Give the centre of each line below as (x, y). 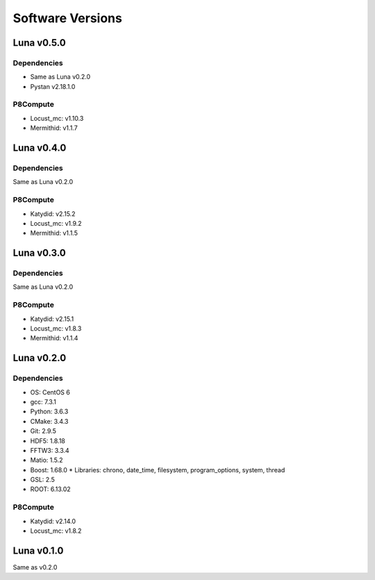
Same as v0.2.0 (35, 567)
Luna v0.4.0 (40, 148)
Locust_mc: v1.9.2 (56, 223)
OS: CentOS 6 (50, 392)
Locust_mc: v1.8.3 (56, 329)
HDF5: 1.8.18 (48, 440)
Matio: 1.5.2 (47, 460)
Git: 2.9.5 (43, 431)
